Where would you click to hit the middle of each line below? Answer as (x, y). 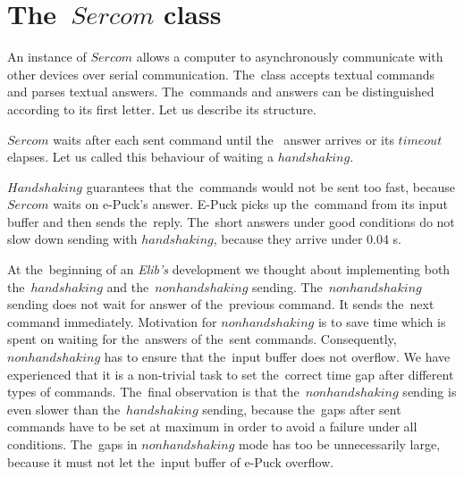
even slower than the (64, 409)
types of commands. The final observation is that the (153, 392)
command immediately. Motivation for (112, 321)
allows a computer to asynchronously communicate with (290, 57)
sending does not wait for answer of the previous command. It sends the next (221, 304)
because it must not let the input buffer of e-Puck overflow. (171, 461)
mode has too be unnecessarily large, (340, 444)
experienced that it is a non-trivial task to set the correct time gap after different (231, 374)
